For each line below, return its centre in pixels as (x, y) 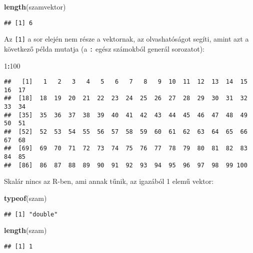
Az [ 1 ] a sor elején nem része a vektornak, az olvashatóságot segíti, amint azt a (126, 39)
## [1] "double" (31, 214)
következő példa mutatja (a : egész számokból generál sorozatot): (104, 48)
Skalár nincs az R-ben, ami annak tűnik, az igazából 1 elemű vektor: (109, 181)
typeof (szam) (25, 198)
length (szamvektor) (35, 7)
